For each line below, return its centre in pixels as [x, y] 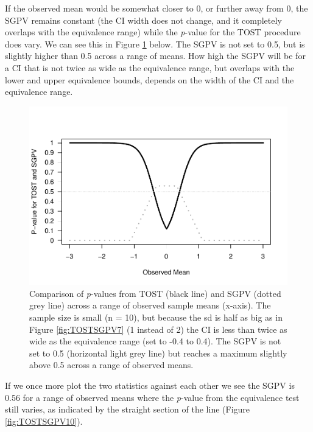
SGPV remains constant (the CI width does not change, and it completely [143, 20]
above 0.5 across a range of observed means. [111, 365]
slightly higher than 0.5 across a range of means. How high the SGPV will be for [155, 56]
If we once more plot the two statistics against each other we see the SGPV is [150, 385]
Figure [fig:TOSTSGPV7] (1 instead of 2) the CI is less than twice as [158, 329]
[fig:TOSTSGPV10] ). [44, 421]
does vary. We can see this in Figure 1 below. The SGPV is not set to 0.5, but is [155, 44]
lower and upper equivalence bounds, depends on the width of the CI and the [149, 79]
